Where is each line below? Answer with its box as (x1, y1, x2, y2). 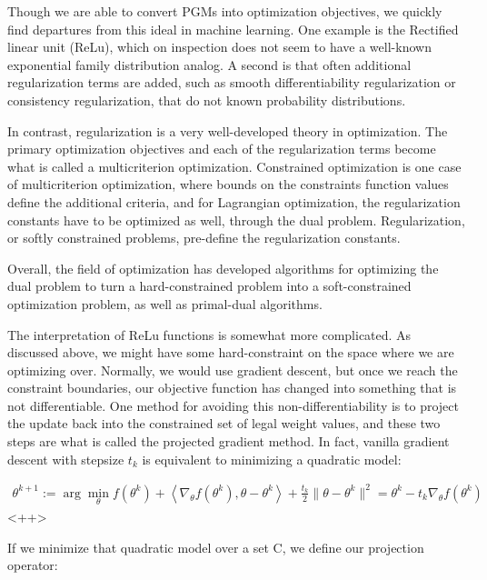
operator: (7, 555, 58, 575)
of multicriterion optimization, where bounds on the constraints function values (7, 175, 449, 194)
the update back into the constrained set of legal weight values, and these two (7, 414, 441, 433)
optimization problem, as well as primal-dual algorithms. (7, 294, 323, 313)
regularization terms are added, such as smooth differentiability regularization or (7, 73, 456, 92)
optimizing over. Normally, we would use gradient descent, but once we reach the (7, 360, 458, 379)
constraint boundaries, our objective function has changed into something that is (7, 378, 457, 397)
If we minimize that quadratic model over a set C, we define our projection (7, 537, 424, 556)
